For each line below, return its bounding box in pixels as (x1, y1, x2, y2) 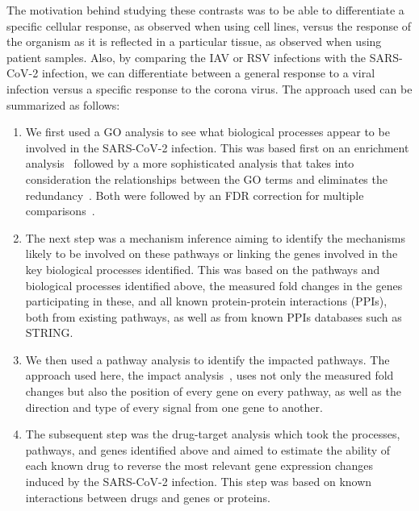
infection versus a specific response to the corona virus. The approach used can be (6, 80, 413, 97)
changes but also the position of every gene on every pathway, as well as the (25, 383, 401, 400)
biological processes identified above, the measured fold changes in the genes (25, 276, 403, 293)
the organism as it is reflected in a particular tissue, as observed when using (6, 33, 382, 50)
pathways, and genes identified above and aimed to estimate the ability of (25, 441, 391, 458)
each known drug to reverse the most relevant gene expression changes (25, 457, 374, 474)
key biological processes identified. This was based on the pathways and (25, 260, 380, 277)
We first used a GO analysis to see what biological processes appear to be (25, 123, 390, 140)
